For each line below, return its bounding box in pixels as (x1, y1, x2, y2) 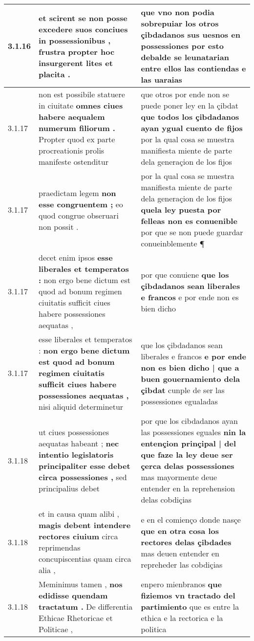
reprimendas (39, 542, 81, 553)
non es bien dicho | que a (141, 361, 239, 373)
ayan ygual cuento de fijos (141, 122, 243, 133)
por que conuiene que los (141, 268, 229, 280)
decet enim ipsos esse (39, 252, 113, 263)
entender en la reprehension (141, 483, 235, 494)
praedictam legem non (39, 187, 116, 199)
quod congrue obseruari (39, 209, 119, 221)
